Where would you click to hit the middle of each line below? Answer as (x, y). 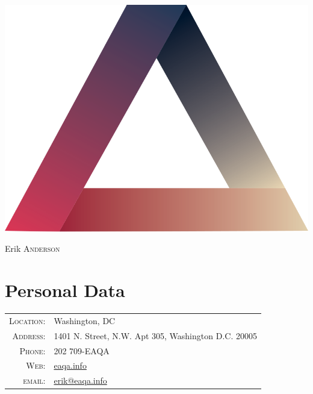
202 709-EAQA (82, 350)
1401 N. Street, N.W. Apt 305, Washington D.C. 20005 (155, 335)
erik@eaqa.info (80, 380)
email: (34, 380)
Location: (27, 320)
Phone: (33, 350)
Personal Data (65, 290)
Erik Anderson (33, 249)
